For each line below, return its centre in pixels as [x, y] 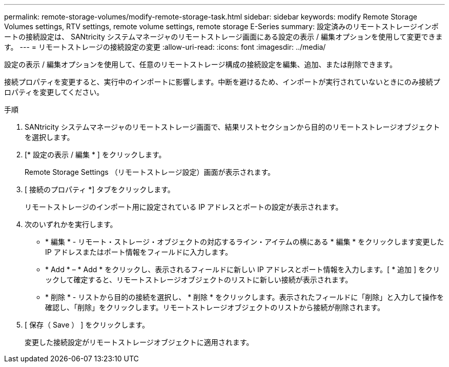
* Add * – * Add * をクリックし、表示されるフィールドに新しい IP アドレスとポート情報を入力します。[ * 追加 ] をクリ [243, 269]
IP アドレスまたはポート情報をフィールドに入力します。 [139, 252]
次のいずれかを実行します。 [71, 224]
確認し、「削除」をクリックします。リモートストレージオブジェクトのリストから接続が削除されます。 [215, 307]
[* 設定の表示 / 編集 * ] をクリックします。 [95, 155]
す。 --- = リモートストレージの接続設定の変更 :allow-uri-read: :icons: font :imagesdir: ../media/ [165, 47]
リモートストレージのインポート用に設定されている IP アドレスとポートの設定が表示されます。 [184, 207]
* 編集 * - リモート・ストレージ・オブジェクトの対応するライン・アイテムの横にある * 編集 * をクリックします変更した [245, 242]
